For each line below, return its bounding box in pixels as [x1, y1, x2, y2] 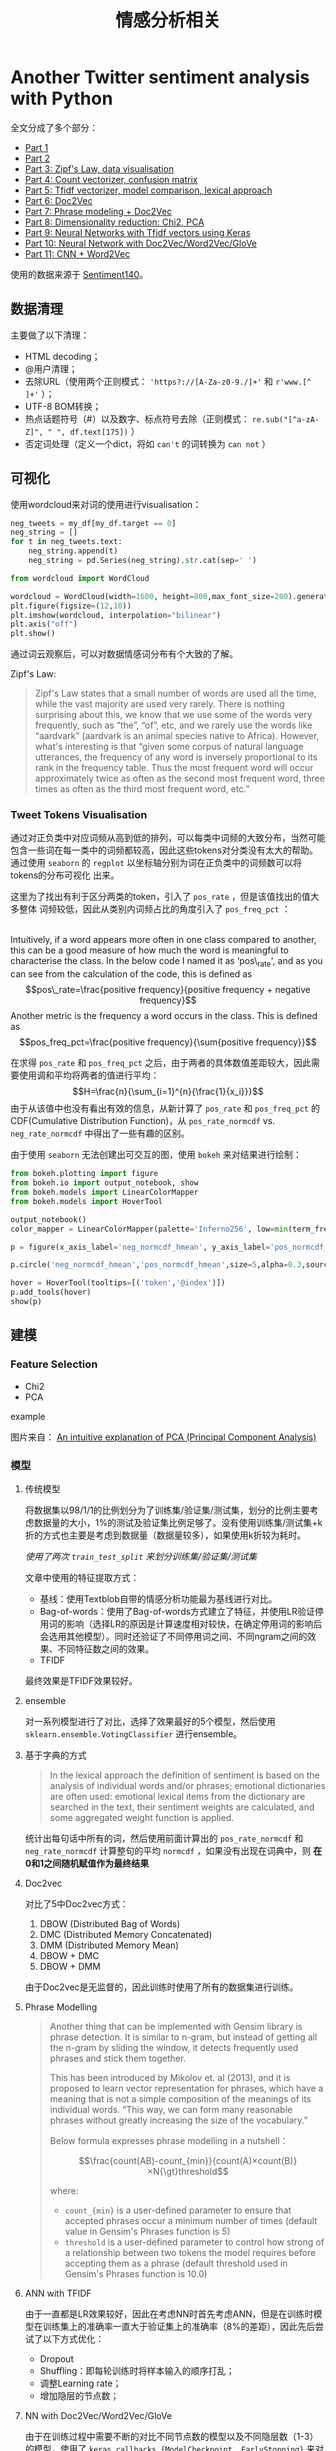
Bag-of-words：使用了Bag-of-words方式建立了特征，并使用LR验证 [39, 1605, 316, 1617]
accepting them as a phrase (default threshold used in [64, 2257, 288, 2269]
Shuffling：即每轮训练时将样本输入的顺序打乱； [39, 2364, 235, 2376]
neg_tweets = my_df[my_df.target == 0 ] [10, 518, 177, 528]
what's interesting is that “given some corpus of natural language [34, 741, 304, 753]
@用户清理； [24, 362, 78, 375]
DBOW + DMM [39, 1960, 101, 1972]
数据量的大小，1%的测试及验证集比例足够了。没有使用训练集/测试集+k [33, 1516, 323, 1528]
